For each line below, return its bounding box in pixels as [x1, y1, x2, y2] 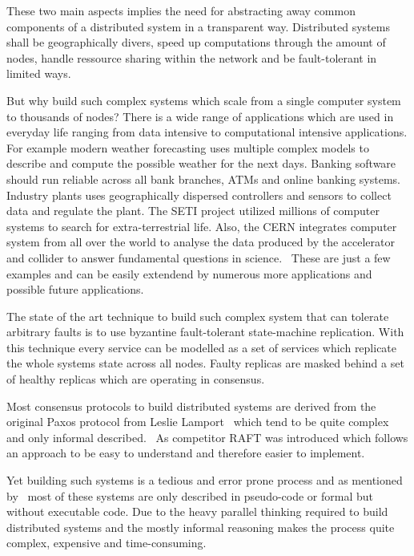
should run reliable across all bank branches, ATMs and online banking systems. [6, 170, 400, 187]
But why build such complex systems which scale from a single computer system [6, 91, 401, 108]
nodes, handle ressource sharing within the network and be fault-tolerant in [6, 49, 377, 66]
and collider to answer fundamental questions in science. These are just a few [6, 249, 391, 266]
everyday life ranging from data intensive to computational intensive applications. [6, 124, 408, 140]
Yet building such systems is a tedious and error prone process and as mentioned [6, 472, 403, 489]
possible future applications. [6, 281, 144, 298]
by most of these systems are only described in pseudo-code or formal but [6, 487, 374, 504]
